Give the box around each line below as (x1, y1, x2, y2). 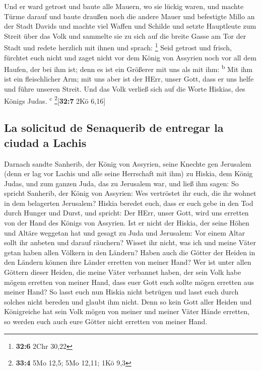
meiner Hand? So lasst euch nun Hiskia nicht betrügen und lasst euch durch (4, 286, 239, 297)
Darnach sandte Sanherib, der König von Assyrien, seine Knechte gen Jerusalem (4, 158, 251, 169)
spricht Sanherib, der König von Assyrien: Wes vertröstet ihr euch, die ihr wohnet (4, 188, 256, 198)
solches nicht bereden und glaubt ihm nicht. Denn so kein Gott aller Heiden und (4, 296, 252, 307)
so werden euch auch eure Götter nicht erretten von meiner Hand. (4, 316, 208, 326)
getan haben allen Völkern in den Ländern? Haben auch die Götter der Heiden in (4, 247, 255, 257)
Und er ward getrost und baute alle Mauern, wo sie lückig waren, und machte (4, 1, 244, 11)
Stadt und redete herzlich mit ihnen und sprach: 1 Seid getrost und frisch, (4, 41, 232, 53)
